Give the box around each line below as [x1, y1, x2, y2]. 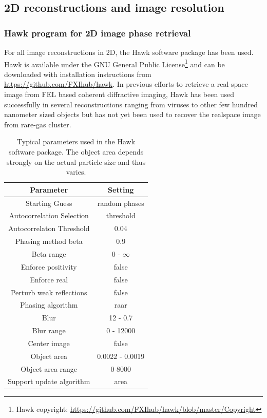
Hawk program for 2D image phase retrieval [4, 26, 191, 39]
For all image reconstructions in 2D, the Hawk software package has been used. [4, 47, 254, 57]
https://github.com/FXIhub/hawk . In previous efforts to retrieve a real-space [4, 79, 248, 89]
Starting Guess [25, 197, 72, 208]
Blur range [32, 325, 66, 336]
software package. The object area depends [8, 146, 144, 157]
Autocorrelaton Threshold [8, 223, 90, 234]
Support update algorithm [8, 376, 90, 387]
